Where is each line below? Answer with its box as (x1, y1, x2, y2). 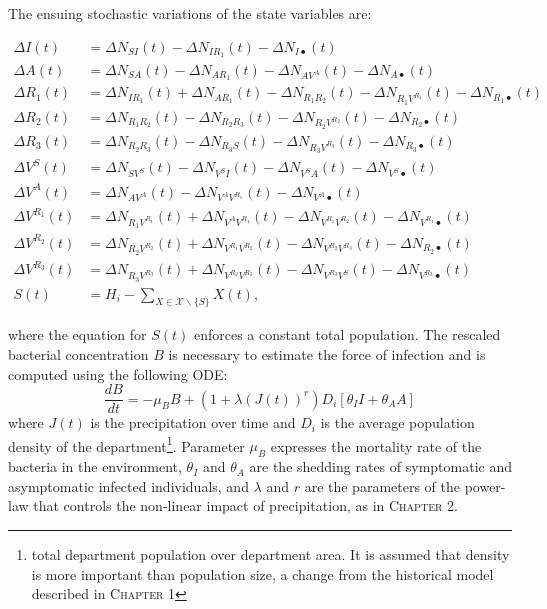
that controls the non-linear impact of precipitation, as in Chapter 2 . (33, 495, 458, 516)
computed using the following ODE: (8, 363, 228, 384)
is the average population (320, 412, 475, 433)
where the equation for (8, 324, 147, 345)
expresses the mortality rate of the (270, 435, 482, 456)
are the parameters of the (304, 475, 460, 496)
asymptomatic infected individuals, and (8, 475, 249, 496)
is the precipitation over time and (90, 412, 296, 433)
